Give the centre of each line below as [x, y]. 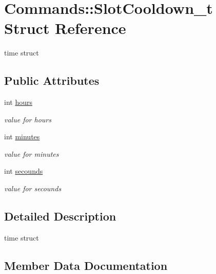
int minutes [22, 136]
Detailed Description [60, 216]
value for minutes [32, 153]
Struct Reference [65, 28]
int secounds [24, 171]
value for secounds [33, 188]
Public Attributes [52, 80]
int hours [18, 102]
